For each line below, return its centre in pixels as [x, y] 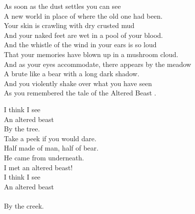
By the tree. [22, 129]
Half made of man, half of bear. [51, 148]
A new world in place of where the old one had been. [83, 15]
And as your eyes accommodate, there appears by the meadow [98, 64]
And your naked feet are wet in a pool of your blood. [84, 35]
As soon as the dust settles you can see [62, 6]
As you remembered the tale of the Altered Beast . [80, 93]
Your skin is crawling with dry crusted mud [69, 25]
